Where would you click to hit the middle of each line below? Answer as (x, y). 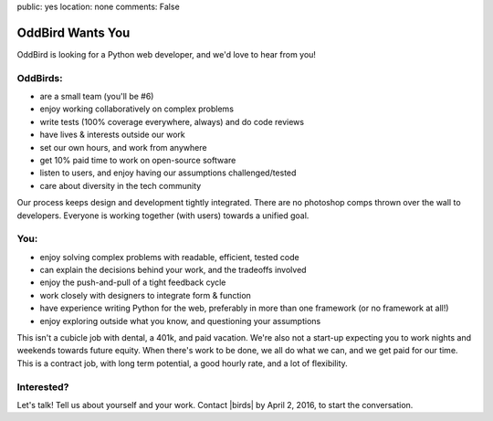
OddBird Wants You (73, 32)
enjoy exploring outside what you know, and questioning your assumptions (180, 321)
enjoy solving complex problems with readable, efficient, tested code (170, 257)
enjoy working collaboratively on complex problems (137, 109)
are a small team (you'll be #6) (97, 97)
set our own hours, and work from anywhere (123, 147)
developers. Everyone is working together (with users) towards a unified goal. (163, 216)
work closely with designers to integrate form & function (145, 295)
